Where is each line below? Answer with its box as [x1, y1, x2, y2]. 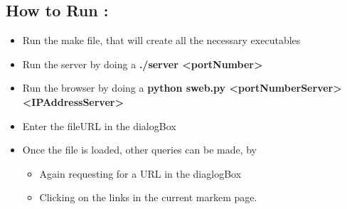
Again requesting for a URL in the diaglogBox [39, 166, 242, 181]
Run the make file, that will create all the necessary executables [22, 33, 301, 48]
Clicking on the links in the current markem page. [39, 190, 257, 205]
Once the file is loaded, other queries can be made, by [22, 142, 257, 157]
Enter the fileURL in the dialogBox [22, 118, 176, 133]
